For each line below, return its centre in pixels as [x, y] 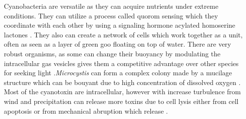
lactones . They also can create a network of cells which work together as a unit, [123, 34]
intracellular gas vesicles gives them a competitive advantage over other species [121, 63]
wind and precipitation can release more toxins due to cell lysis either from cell [121, 101]
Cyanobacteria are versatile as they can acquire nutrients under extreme [111, 6]
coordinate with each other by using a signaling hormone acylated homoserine [120, 25]
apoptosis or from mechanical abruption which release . [86, 110]
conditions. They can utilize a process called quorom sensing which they [111, 15]
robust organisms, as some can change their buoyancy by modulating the [112, 53]
